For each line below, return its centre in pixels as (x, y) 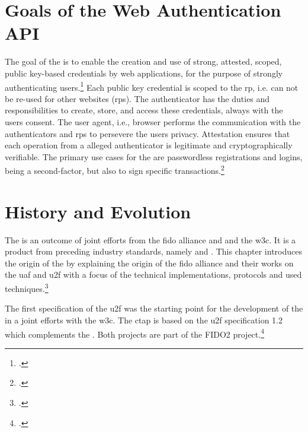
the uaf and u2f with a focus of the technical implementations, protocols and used (153, 274)
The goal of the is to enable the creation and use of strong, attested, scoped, (143, 61)
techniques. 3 (27, 288)
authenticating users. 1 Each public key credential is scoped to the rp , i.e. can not (152, 86)
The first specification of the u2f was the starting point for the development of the (154, 308)
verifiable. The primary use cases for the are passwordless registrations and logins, (154, 156)
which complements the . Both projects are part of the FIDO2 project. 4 (134, 333)
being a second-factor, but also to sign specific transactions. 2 (115, 169)
